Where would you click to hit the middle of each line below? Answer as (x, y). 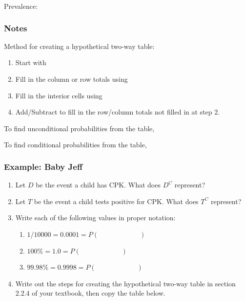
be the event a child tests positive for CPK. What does (116, 201)
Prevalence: (21, 6)
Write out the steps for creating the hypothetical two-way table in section (125, 283)
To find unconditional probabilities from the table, (79, 128)
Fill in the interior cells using (59, 95)
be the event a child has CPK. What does (98, 185)
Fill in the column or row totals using (71, 79)
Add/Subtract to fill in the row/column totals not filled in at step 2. (118, 112)
